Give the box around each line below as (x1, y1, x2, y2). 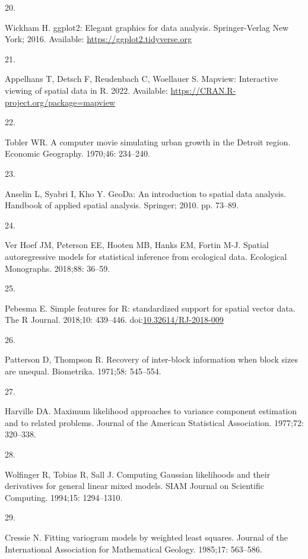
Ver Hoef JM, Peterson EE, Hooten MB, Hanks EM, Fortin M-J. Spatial (5, 239, 269, 251)
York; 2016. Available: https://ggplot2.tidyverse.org (5, 33, 192, 45)
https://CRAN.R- (170, 84, 236, 96)
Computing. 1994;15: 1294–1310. (5, 491, 123, 503)
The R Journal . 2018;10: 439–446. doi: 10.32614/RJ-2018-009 (5, 313, 224, 326)
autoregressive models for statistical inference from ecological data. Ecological (5, 250, 287, 262)
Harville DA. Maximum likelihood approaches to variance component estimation (5, 405, 297, 417)
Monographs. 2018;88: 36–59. (5, 262, 110, 274)
